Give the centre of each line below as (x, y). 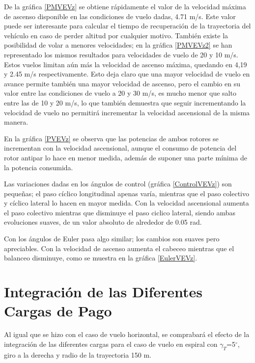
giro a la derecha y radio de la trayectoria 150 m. (78, 354)
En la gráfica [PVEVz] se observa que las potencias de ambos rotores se (111, 138)
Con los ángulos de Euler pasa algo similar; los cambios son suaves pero (112, 239)
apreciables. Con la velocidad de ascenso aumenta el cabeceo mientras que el (119, 248)
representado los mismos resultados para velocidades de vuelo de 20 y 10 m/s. (121, 54)
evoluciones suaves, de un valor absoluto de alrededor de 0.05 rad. (103, 222)
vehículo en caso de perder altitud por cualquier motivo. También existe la (116, 35)
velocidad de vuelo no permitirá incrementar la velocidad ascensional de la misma (127, 112)
